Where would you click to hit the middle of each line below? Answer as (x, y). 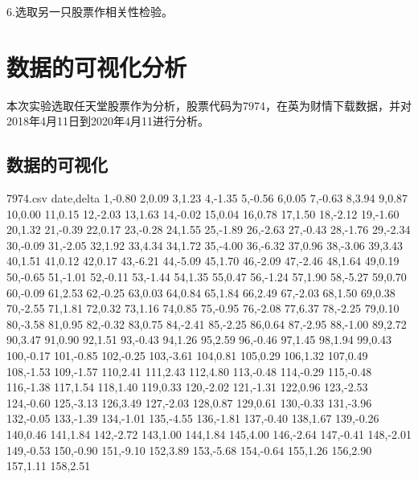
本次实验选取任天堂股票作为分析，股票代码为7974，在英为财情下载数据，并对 (209, 105)
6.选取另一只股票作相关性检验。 (90, 11)
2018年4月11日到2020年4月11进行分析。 (108, 121)
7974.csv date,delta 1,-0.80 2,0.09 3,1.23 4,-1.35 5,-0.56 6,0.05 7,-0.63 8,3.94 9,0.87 (207, 198)
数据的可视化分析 (97, 66)
